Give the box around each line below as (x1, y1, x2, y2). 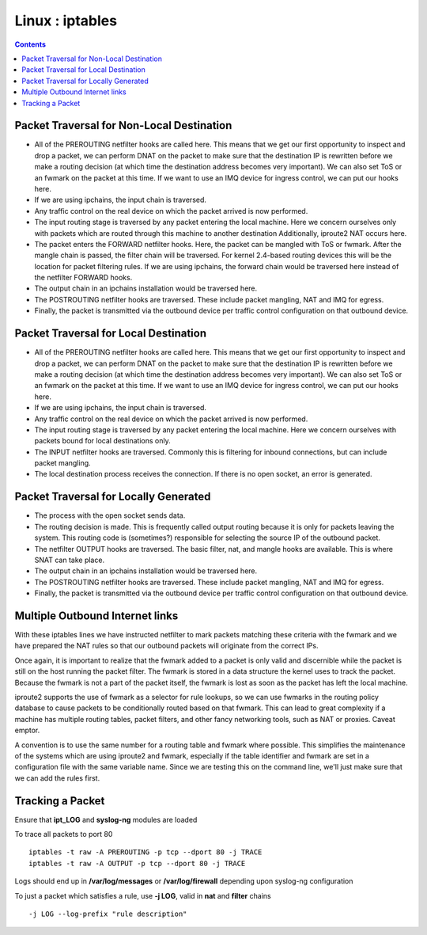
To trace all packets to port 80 (14, 830, 113, 838)
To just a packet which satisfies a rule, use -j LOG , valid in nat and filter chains (14, 891, 272, 900)
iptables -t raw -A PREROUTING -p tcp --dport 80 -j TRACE (28, 848, 263, 857)
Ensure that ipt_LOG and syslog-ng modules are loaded (14, 815, 198, 824)
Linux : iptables (14, 12, 118, 29)
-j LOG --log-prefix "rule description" (28, 909, 187, 918)
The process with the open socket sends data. (34, 511, 186, 520)
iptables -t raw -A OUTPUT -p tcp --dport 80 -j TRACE (28, 859, 246, 868)
